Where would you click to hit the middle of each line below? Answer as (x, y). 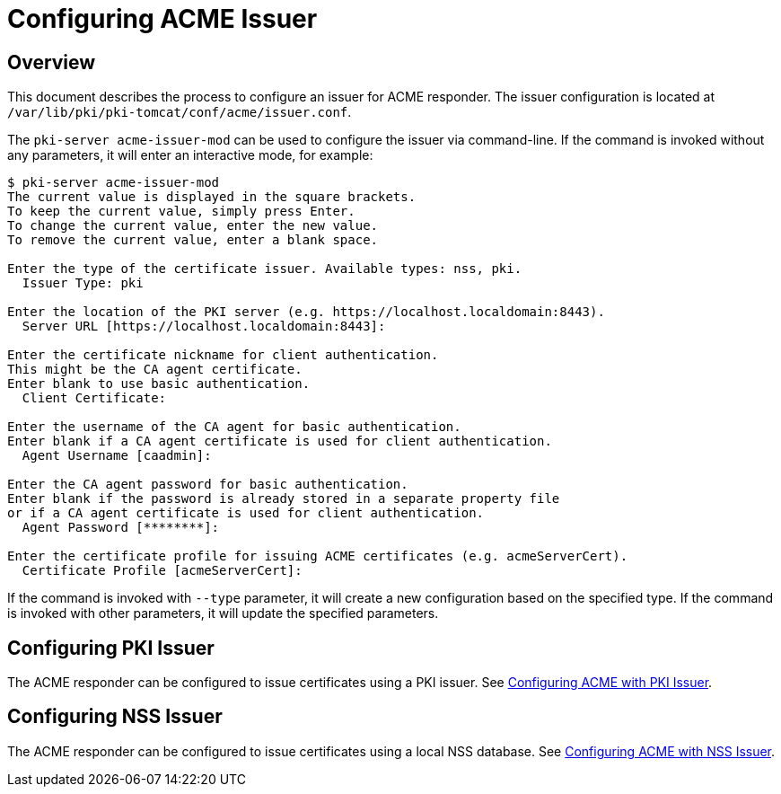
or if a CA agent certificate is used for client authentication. (246, 513)
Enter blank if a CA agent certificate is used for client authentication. (280, 441)
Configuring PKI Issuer (111, 648)
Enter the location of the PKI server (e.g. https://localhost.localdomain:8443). (306, 312)
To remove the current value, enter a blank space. (193, 240)
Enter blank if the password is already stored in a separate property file (284, 499)
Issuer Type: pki (83, 283)
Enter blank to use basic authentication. (159, 384)
